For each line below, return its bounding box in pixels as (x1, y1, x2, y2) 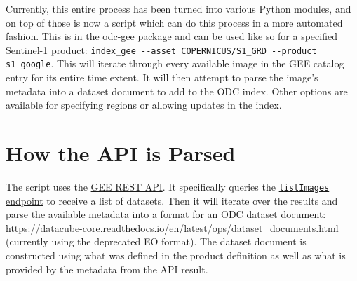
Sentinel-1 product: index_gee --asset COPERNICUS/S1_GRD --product (6, 42, 317, 57)
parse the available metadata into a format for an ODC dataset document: (6, 207, 326, 221)
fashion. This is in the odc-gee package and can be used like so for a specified (6, 29, 337, 43)
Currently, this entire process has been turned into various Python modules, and (6, 1, 351, 15)
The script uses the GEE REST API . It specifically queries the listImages (6, 179, 330, 193)
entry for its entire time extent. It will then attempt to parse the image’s (6, 70, 318, 85)
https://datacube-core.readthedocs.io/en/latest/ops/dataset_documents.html (6, 220, 339, 235)
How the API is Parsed (6, 139, 236, 167)
